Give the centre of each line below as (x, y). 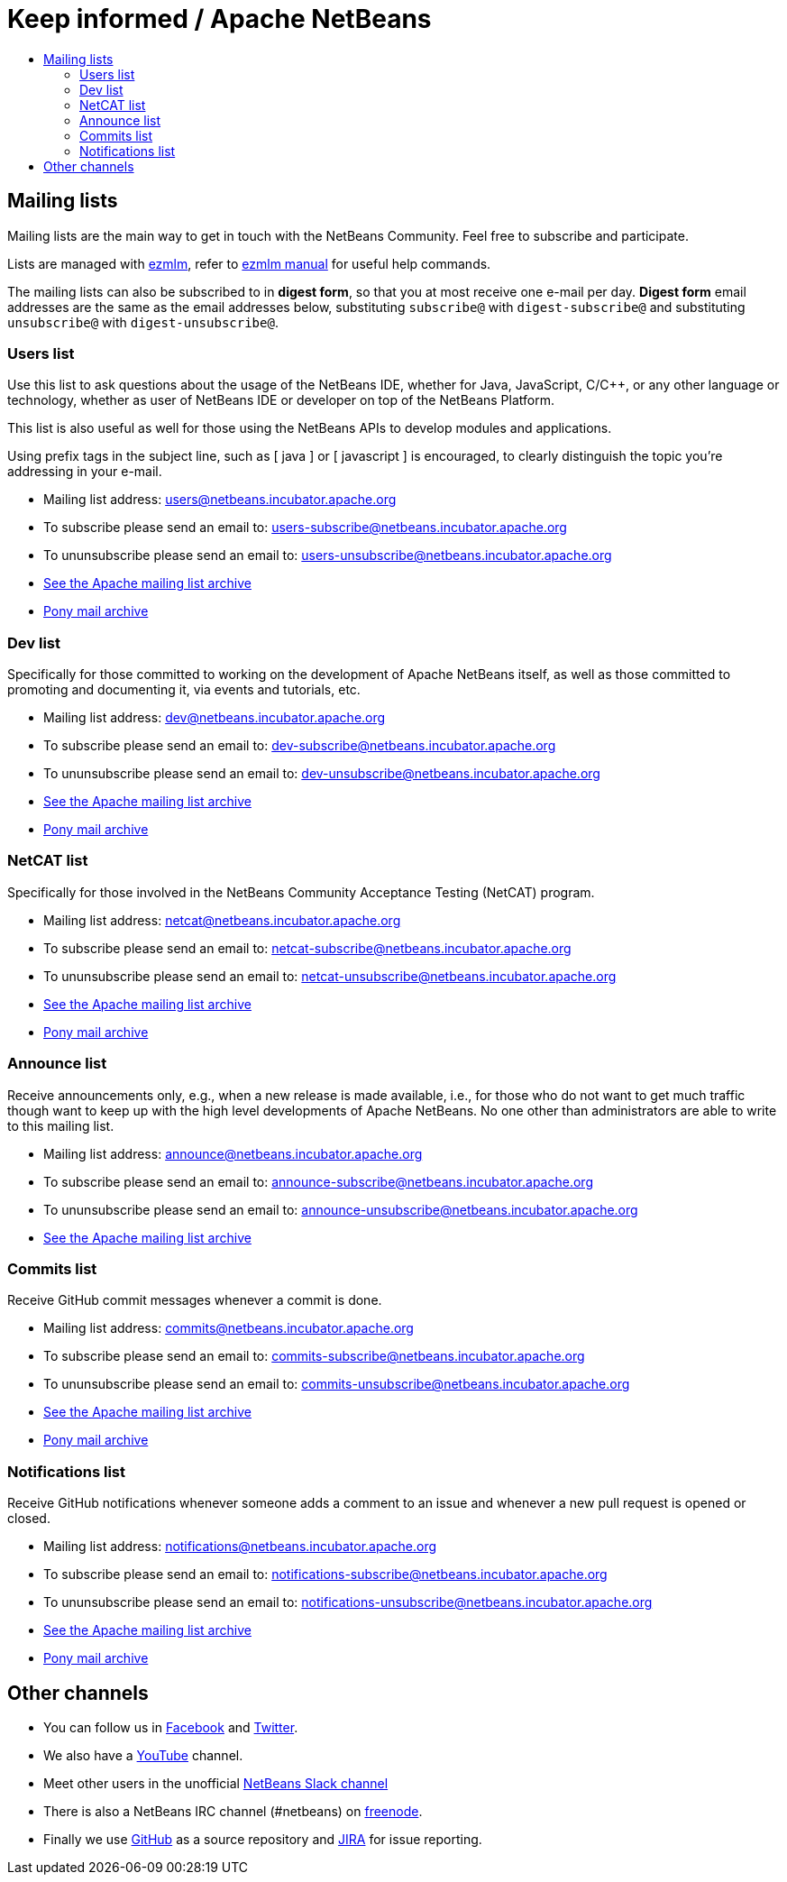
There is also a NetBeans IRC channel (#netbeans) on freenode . (233, 1811)
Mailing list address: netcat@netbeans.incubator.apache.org (222, 920)
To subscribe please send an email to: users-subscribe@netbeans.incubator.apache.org (305, 528)
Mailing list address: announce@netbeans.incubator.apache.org (233, 1153)
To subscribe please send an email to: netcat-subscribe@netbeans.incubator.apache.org (307, 948)
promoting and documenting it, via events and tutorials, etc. (184, 690)
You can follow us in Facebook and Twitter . (171, 1727)
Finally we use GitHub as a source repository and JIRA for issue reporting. (263, 1839)
